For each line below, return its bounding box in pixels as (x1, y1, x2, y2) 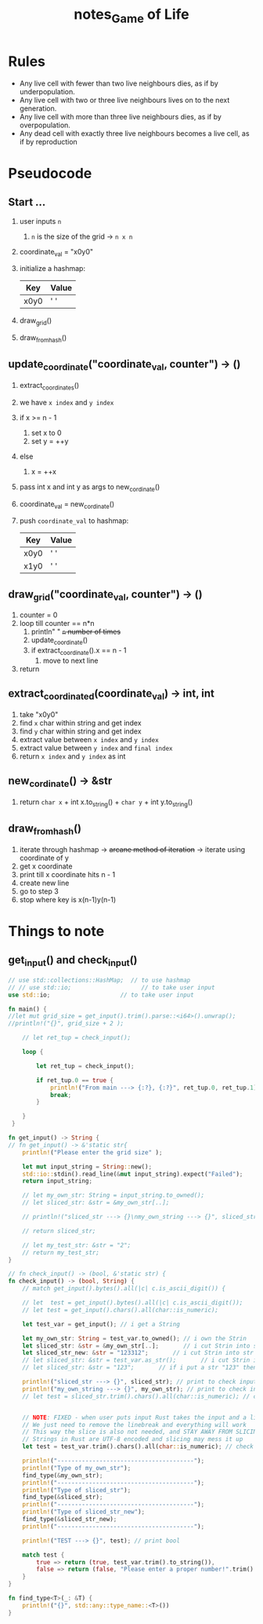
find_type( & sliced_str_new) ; (22, 1516, 117, 1523)
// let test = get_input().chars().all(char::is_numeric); (22, 1306, 219, 1314)
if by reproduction (19, 137, 78, 146)
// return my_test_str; (22, 1249, 100, 1256)
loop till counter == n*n (19, 619, 95, 628)
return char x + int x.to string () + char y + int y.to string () (19, 797, 193, 808)
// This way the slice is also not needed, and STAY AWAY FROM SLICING (22, 1428, 261, 1436)
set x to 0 (31, 428, 62, 437)
